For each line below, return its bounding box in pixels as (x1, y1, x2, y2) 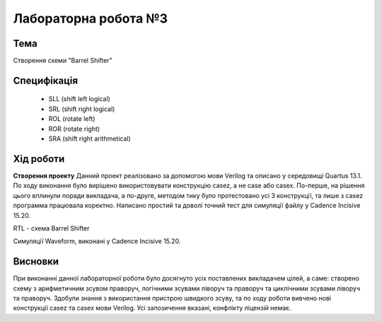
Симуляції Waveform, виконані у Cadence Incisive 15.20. (13, 237, 181, 245)
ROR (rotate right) (48, 124, 100, 133)
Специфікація (13, 74, 78, 86)
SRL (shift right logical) (48, 105, 115, 113)
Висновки (13, 255, 59, 268)
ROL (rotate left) (48, 115, 95, 123)
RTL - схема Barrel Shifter (13, 223, 90, 233)
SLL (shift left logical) (48, 95, 111, 103)
